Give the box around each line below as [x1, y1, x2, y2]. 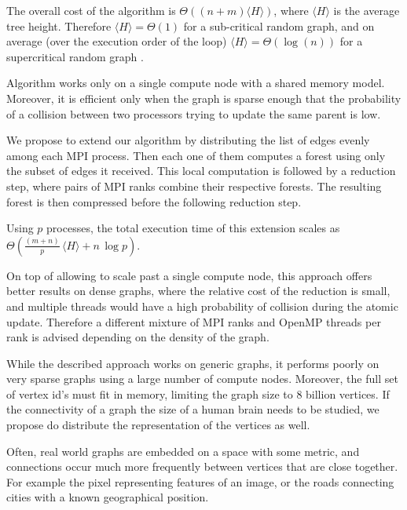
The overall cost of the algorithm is [6, 2, 176, 18]
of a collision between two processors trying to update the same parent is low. [6, 105, 381, 122]
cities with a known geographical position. [6, 489, 209, 505]
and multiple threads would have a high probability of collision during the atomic [6, 297, 398, 314]
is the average [333, 2, 400, 18]
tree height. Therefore [6, 17, 112, 34]
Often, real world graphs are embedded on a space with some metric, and [6, 443, 360, 459]
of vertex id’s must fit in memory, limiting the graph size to [6, 385, 293, 402]
